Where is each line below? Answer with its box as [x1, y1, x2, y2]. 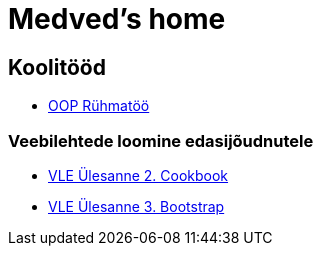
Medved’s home [8, 2, 226, 36]
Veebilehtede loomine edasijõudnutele [8, 130, 314, 151]
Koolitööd [8, 54, 106, 80]
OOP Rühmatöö [48, 97, 150, 115]
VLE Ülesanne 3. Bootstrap [48, 197, 225, 215]
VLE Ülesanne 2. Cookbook [48, 166, 229, 184]
